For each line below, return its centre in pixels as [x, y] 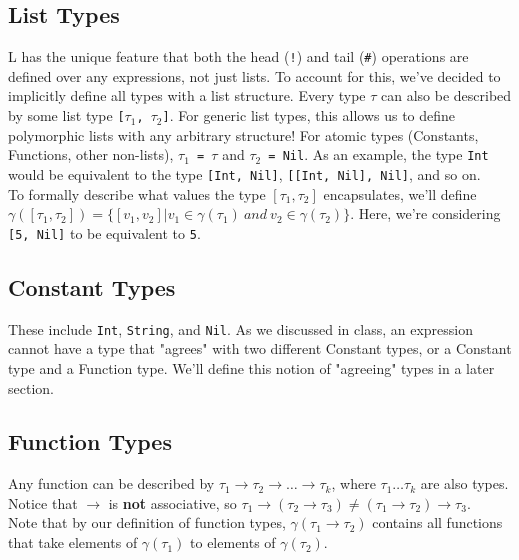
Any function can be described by [111, 483]
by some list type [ [66, 115]
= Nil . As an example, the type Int [378, 154]
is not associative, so [172, 502]
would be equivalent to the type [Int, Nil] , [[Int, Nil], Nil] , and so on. [244, 173]
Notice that [43, 502]
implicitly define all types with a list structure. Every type [187, 95]
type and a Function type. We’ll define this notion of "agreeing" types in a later [251, 367]
